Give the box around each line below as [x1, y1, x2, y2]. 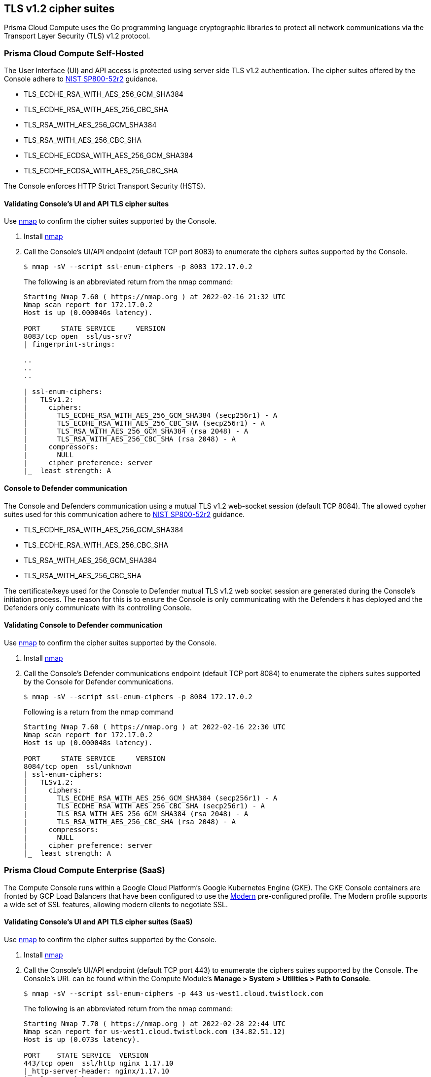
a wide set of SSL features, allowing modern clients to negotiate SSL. [4, 900, 228, 909]
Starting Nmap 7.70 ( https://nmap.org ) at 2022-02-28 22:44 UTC [24, 1019, 286, 1028]
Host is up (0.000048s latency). [24, 738, 153, 747]
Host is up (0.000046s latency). [24, 309, 153, 317]
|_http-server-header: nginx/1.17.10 [24, 1067, 170, 1075]
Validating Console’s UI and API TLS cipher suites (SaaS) [4, 917, 193, 926]
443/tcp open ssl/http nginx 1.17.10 [24, 1059, 174, 1067]
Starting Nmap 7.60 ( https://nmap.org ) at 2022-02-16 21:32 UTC [24, 293, 286, 301]
